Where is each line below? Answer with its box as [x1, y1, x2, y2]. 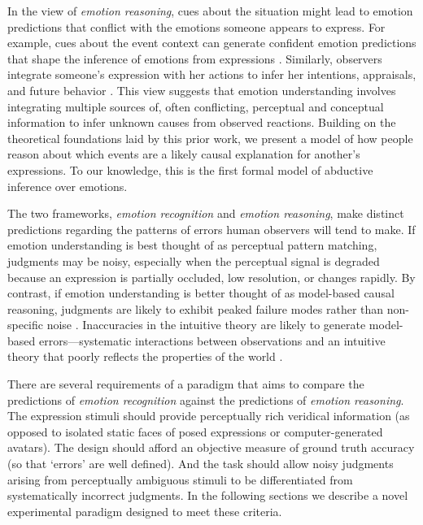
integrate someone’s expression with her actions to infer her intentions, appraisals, [7, 66, 416, 83]
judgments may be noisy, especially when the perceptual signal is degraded [7, 252, 380, 269]
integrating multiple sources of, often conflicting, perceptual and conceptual [7, 98, 384, 115]
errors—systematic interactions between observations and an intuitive [38, 332, 386, 349]
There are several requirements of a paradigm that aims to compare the [7, 375, 364, 393]
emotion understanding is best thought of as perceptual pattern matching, [7, 236, 377, 254]
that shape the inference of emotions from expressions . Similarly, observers [7, 50, 382, 67]
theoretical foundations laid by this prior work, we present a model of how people [7, 129, 413, 146]
